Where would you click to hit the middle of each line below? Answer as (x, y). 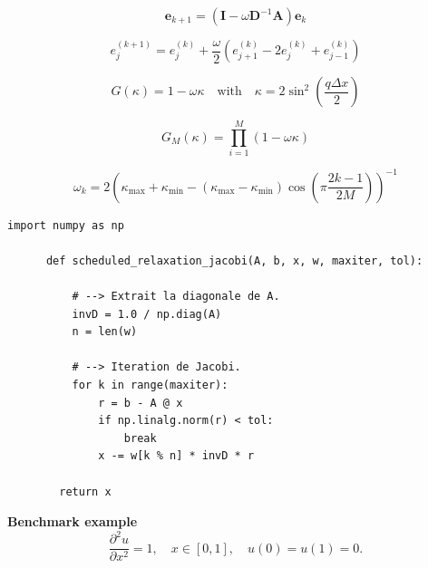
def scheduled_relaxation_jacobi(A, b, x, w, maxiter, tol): (234, 260)
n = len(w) (105, 332)
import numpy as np (66, 225)
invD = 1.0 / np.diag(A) (147, 314)
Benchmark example (73, 521)
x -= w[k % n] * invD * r (176, 456)
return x (85, 491)
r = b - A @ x (141, 403)
